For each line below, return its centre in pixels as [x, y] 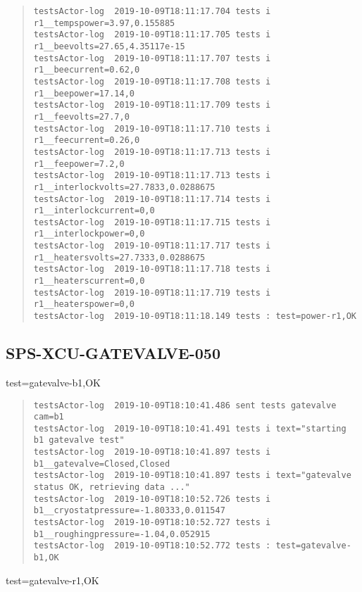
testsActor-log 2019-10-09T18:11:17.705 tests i [152, 35]
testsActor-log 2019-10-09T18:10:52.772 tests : [152, 546]
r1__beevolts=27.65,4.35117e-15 [109, 46]
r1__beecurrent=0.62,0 [87, 70]
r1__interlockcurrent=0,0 [94, 211]
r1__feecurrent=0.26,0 [87, 140]
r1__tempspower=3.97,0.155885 [104, 23]
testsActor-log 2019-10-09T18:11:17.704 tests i [152, 11]
